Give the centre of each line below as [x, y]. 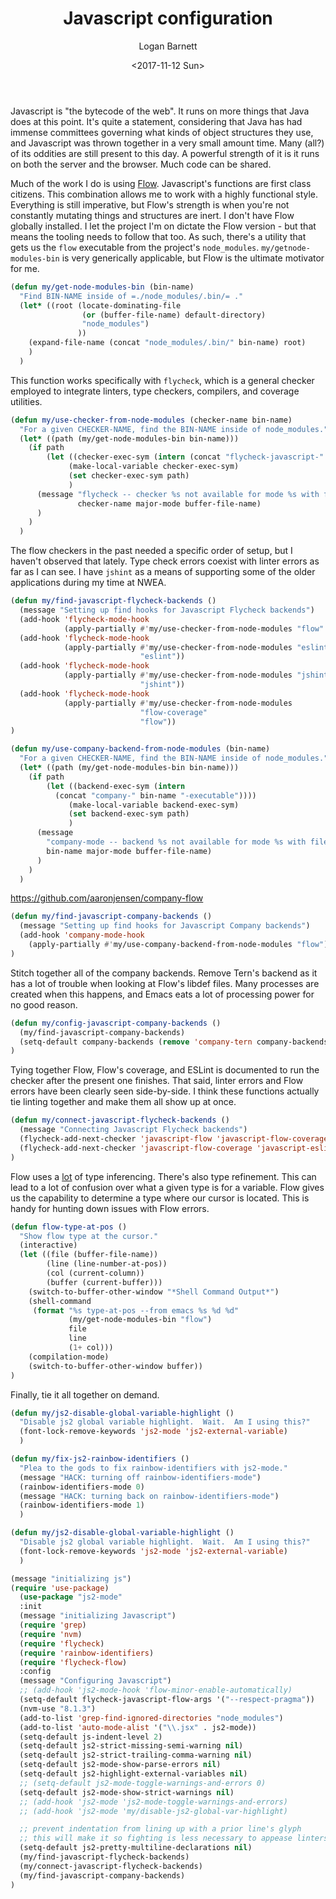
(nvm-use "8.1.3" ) [58, 1708]
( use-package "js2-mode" [71, 1597]
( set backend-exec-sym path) [129, 814]
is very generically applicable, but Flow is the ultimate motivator [193, 258]
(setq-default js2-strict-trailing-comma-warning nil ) [136, 1755]
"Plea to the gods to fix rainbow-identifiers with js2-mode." [153, 1468]
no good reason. [44, 1004]
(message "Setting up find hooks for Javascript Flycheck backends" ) [167, 610]
